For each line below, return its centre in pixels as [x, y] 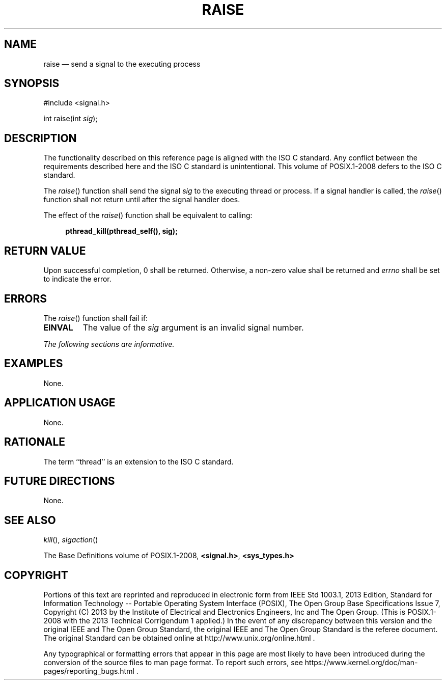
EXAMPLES [34, 364]
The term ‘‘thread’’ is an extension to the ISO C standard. [138, 461]
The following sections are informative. [109, 344]
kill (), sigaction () [71, 540]
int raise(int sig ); [71, 119]
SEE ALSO [30, 520]
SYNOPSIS [32, 84]
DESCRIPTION [40, 138]
